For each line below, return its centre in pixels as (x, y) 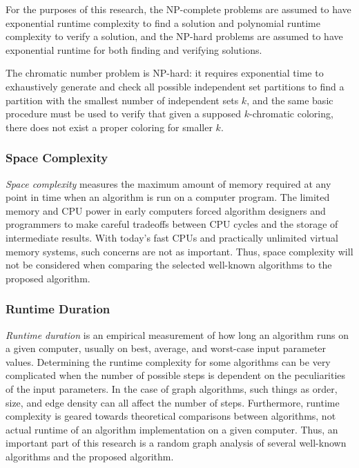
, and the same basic (290, 100)
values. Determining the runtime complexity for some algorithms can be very (168, 361)
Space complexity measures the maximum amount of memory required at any (168, 183)
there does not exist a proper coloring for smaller (109, 127)
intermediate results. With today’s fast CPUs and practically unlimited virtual (172, 237)
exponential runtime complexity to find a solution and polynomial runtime (163, 22)
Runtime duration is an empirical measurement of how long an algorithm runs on (177, 334)
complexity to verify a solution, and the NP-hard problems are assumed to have (174, 36)
